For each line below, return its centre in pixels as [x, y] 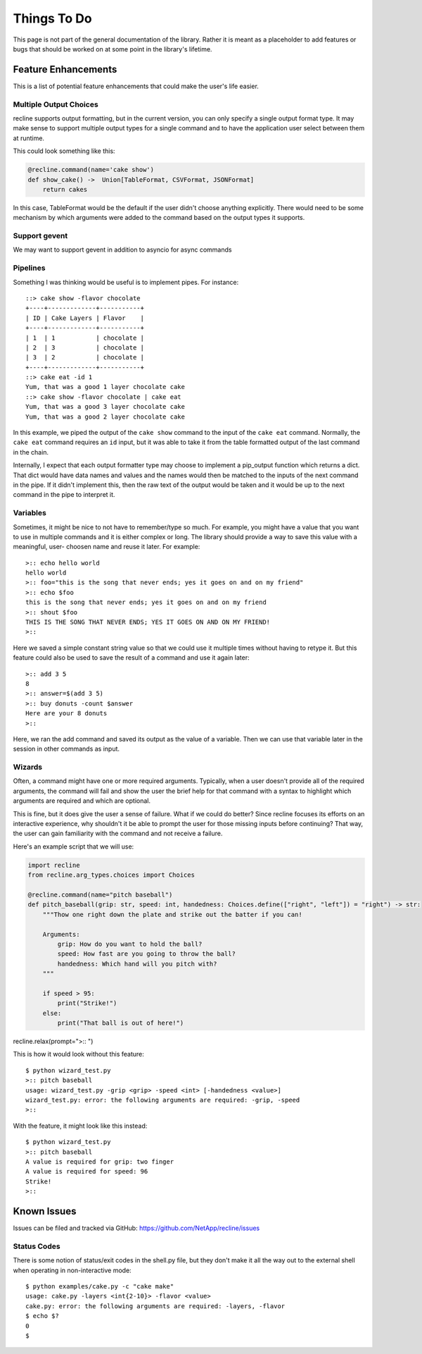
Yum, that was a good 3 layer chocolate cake [105, 407]
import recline [54, 865]
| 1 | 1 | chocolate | [85, 338]
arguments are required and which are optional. [82, 801]
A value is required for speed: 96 [87, 1171]
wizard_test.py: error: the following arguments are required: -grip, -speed [163, 1100]
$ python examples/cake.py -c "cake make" [100, 1286]
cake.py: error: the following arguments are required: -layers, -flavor [155, 1306]
